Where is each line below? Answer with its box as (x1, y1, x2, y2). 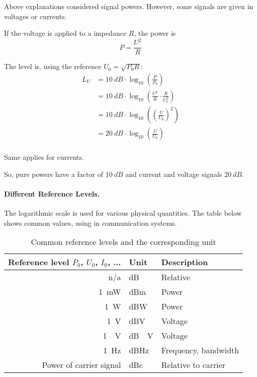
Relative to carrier (161, 359, 226, 371)
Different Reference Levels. (4, 188, 100, 199)
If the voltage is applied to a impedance (4, 28, 127, 38)
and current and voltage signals (125, 168, 222, 179)
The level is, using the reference (4, 61, 102, 72)
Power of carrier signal (42, 359, 121, 371)
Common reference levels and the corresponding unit (31, 236, 216, 248)
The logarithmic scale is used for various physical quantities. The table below (4, 208, 242, 218)
